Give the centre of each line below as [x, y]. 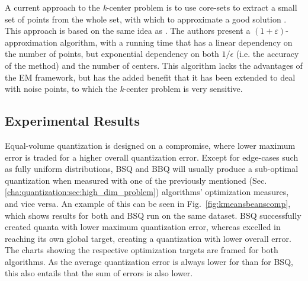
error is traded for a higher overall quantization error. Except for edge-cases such [152, 157]
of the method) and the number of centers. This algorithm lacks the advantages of [154, 65]
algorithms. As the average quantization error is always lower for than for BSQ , [149, 261]
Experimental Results [72, 121]
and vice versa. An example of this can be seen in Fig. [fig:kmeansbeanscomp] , [148, 203]
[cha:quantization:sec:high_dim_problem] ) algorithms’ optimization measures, [147, 192]
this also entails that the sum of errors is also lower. [99, 273]
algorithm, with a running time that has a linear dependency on [176, 42]
